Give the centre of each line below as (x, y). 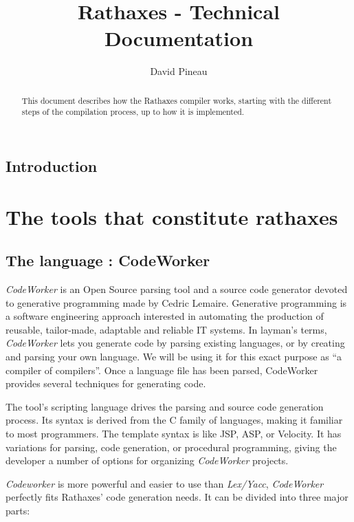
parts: (18, 510)
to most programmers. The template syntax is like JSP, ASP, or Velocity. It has (174, 433)
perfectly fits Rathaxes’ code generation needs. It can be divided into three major (177, 497)
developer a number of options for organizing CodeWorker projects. (147, 460)
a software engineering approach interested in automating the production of (165, 316)
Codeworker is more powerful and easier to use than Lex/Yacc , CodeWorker (165, 483)
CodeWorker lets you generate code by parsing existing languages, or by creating (175, 343)
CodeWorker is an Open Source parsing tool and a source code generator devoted (177, 289)
